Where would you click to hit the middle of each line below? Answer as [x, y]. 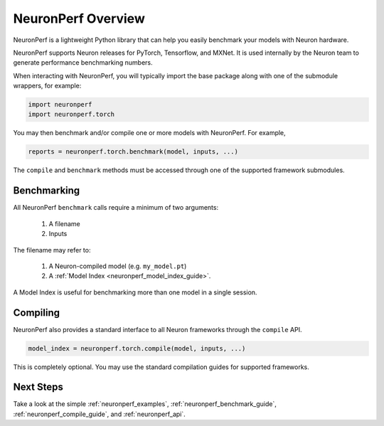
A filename [65, 223]
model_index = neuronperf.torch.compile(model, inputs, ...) [137, 348]
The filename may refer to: [52, 250]
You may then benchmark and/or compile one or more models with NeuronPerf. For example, [149, 133]
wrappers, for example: [47, 86]
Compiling [37, 313]
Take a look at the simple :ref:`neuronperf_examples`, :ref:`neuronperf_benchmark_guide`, [145, 404]
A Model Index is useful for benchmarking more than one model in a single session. [135, 292]
